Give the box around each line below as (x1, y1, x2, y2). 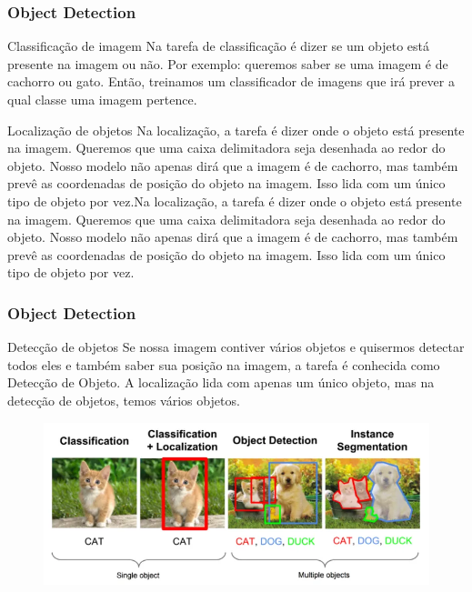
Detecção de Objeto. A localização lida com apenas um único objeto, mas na (7, 373, 435, 392)
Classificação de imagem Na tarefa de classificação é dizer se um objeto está (7, 36, 429, 55)
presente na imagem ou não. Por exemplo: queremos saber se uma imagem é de (7, 54, 448, 73)
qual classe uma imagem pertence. (7, 90, 197, 108)
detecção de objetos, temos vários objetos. (7, 390, 240, 409)
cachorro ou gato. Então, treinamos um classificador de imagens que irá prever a (7, 72, 455, 91)
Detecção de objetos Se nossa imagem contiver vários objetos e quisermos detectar (7, 337, 465, 356)
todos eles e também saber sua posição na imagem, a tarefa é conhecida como (7, 355, 440, 374)
